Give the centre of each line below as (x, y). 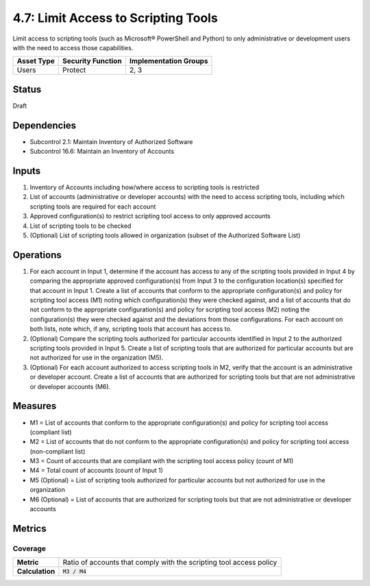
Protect (74, 70)
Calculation (36, 572)
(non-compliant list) (58, 451)
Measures (35, 406)
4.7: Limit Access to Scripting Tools (115, 18)
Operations (37, 255)
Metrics (30, 528)
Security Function (92, 61)
